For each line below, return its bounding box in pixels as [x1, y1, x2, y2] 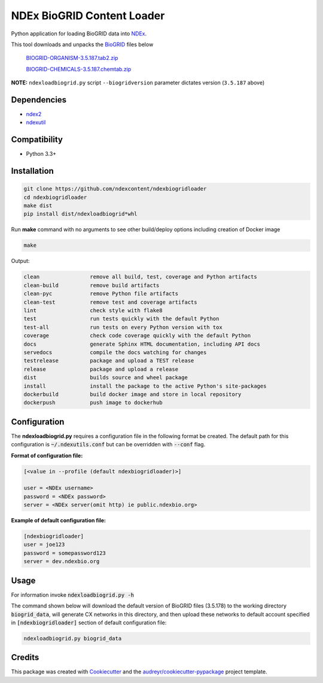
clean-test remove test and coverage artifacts [23, 298, 197, 306]
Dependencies [11, 95, 67, 105]
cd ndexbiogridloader [23, 194, 87, 201]
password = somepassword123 [23, 549, 106, 557]
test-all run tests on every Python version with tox [23, 324, 223, 331]
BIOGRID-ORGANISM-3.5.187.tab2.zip [26, 55, 118, 62]
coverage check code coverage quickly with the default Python [23, 333, 251, 339]
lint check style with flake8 [23, 307, 163, 314]
